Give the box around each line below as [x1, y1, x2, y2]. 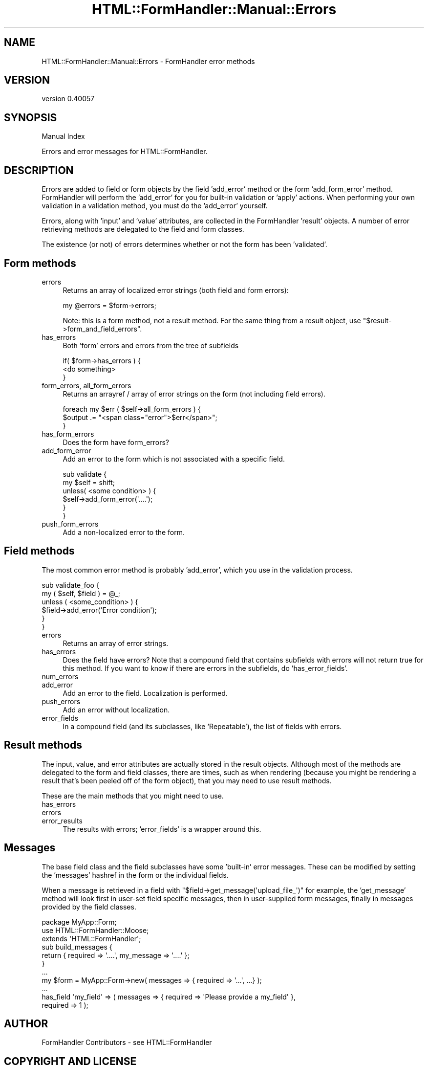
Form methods [4, 257, 76, 269]
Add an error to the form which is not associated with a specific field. [63, 454, 285, 463]
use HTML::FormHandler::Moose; [42, 926, 149, 934]
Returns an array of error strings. [63, 639, 169, 647]
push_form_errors [42, 519, 99, 528]
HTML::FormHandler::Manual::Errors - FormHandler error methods [42, 57, 255, 66]
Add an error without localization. [63, 705, 170, 714]
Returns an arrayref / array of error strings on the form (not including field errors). [63, 389, 325, 398]
